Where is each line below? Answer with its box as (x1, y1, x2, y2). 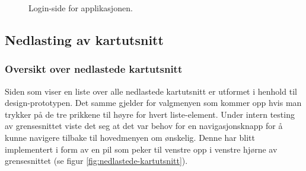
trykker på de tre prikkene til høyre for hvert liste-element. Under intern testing (5, 108, 295, 120)
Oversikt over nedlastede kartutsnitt (5, 62, 183, 76)
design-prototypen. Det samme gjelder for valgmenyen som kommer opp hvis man (5, 96, 302, 109)
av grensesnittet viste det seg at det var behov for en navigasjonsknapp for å (5, 120, 283, 132)
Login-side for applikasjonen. (28, 2, 133, 14)
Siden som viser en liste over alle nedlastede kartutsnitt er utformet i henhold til (5, 85, 297, 97)
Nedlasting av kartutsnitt (5, 30, 164, 49)
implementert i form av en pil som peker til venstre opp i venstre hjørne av (5, 143, 278, 155)
